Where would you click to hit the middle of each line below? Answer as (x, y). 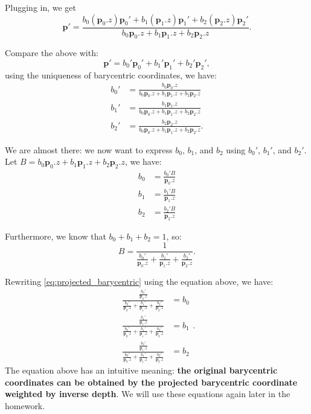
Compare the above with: (52, 53)
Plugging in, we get (41, 7)
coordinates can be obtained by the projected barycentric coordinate (151, 382)
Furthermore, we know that (56, 236)
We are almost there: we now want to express (89, 149)
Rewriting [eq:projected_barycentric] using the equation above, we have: (139, 281)
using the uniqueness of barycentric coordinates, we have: (111, 75)
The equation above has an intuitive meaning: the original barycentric (141, 370)
